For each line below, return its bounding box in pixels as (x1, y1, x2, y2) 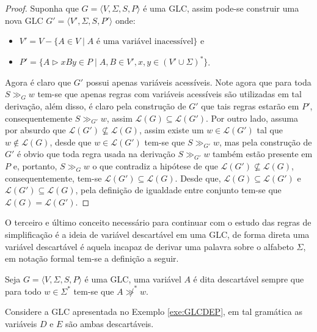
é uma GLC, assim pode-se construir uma (143, 2, 299, 14)
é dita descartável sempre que (193, 272, 304, 285)
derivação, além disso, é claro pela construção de (5, 100, 186, 113)
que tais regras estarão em (201, 100, 299, 113)
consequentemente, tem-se (5, 171, 102, 184)
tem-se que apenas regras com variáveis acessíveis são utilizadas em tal (37, 87, 302, 100)
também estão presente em (213, 147, 313, 160)
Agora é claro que (5, 75, 71, 88)
